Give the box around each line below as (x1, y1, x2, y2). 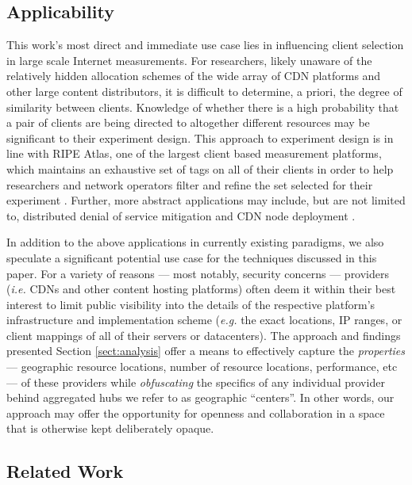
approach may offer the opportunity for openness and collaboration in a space (6, 404, 385, 421)
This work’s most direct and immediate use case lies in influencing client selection (6, 36, 404, 53)
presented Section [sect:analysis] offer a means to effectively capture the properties (6, 342, 406, 359)
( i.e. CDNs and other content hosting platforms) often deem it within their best (6, 281, 396, 297)
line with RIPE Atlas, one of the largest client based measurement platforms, (6, 145, 382, 162)
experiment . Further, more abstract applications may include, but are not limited (6, 192, 406, 208)
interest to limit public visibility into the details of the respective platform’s (6, 296, 375, 312)
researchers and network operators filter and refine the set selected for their (6, 176, 373, 193)
